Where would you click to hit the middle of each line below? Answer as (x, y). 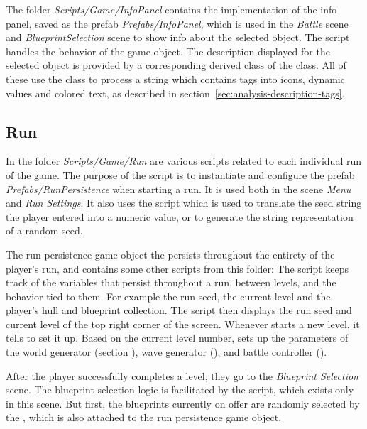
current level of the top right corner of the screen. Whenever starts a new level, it (183, 324)
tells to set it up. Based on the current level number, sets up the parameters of (177, 338)
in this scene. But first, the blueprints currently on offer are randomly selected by (183, 403)
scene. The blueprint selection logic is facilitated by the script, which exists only (180, 390)
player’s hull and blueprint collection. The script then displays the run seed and (179, 310)
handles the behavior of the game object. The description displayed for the (168, 51)
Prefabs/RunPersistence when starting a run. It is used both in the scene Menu (179, 189)
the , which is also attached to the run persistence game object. (144, 417)
